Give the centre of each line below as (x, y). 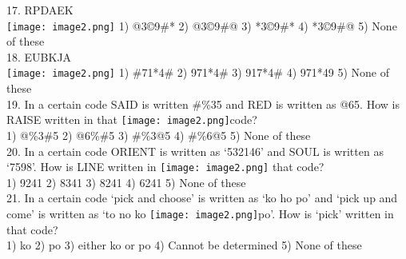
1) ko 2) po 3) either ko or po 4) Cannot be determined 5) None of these (184, 245)
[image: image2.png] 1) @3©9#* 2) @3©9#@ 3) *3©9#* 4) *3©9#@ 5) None (202, 25)
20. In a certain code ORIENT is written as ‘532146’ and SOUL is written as (195, 151)
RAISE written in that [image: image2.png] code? (132, 120)
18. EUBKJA (39, 56)
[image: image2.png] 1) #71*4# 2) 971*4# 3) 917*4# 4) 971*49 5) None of (198, 72)
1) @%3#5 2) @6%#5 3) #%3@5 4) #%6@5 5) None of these (159, 135)
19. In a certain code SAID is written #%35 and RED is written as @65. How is (203, 104)
